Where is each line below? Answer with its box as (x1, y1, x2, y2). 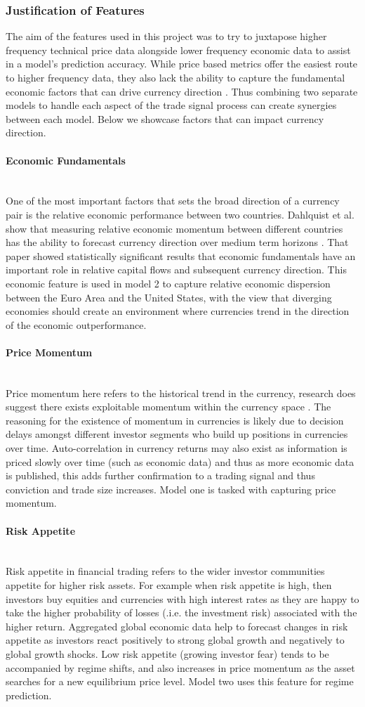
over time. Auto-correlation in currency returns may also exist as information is (6, 441, 347, 455)
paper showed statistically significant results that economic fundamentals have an (6, 248, 356, 263)
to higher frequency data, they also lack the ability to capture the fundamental (6, 70, 345, 84)
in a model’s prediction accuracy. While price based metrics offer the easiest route (6, 56, 358, 71)
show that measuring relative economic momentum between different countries (6, 221, 343, 235)
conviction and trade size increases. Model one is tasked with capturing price (6, 481, 336, 496)
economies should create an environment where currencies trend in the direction (6, 304, 350, 318)
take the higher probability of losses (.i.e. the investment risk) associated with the (6, 605, 357, 620)
